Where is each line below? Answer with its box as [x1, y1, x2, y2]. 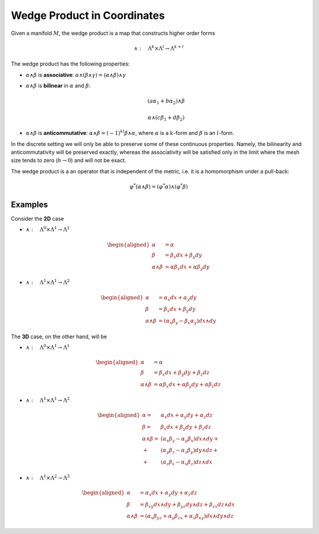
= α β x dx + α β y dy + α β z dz [154, 381, 222, 389]
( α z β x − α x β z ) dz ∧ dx [160, 459, 213, 467]
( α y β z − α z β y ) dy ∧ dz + [160, 447, 218, 455]
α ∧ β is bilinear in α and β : [25, 82, 91, 89]
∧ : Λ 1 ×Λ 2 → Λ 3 [25, 473, 70, 481]
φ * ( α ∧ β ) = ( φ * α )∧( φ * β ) [129, 182, 188, 190]
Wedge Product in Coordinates [11, 9, 165, 22]
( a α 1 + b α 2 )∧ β [147, 98, 185, 106]
